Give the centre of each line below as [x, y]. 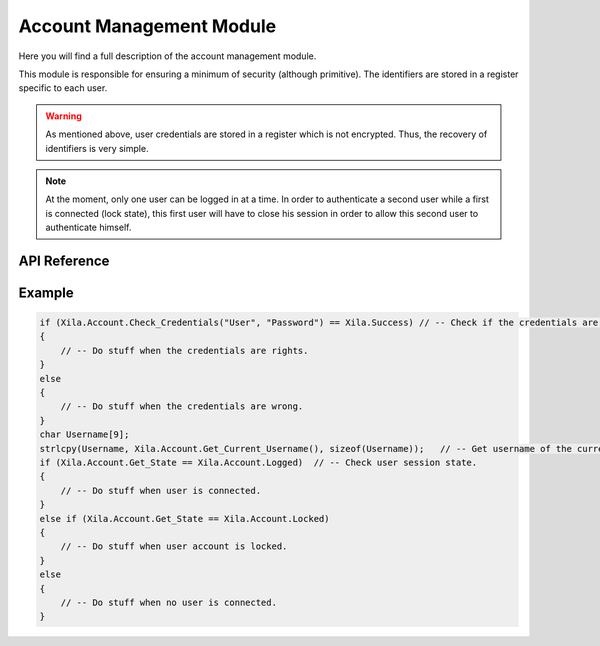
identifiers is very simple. [97, 148]
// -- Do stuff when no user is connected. [168, 602]
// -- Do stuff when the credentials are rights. [184, 350]
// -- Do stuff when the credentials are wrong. [182, 406]
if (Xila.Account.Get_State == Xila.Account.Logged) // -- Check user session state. [258, 462]
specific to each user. [63, 88]
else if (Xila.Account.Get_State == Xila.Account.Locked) [184, 518]
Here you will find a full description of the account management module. [167, 56]
